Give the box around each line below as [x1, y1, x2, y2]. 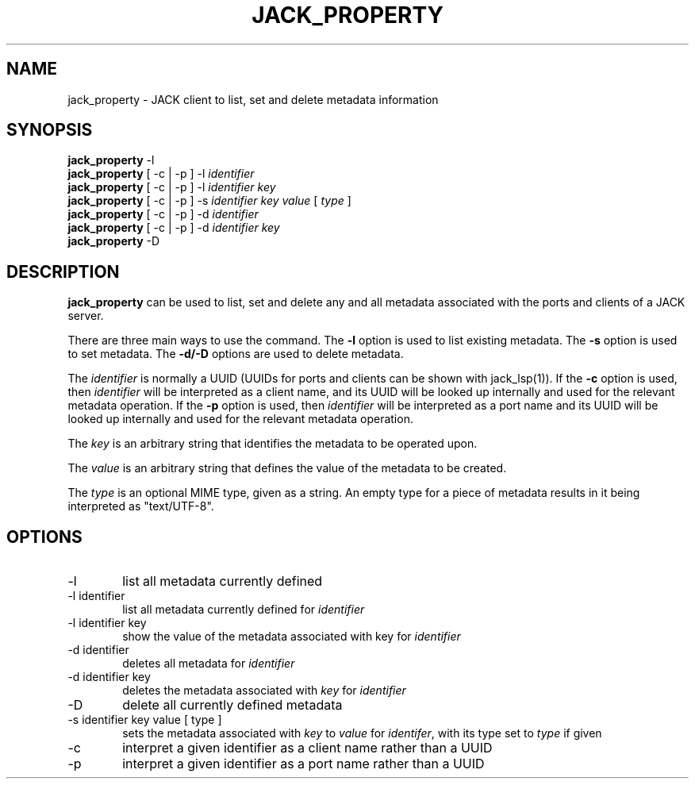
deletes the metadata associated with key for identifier [122, 683, 406, 698]
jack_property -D [67, 234, 160, 248]
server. [67, 309, 104, 323]
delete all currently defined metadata [122, 697, 343, 714]
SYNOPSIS [6, 120, 93, 140]
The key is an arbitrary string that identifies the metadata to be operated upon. [67, 437, 478, 451]
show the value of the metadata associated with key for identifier [122, 629, 461, 644]
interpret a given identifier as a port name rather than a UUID [122, 756, 485, 772]
